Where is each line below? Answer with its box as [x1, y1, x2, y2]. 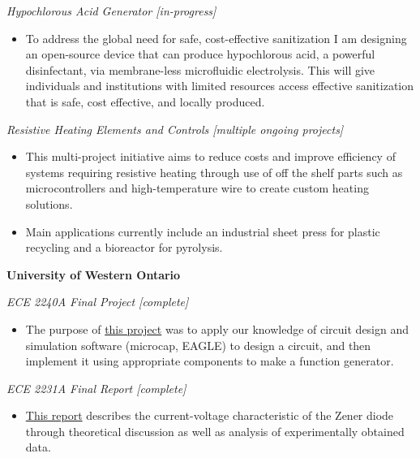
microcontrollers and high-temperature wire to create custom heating [25, 179, 369, 197]
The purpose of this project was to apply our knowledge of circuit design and [25, 320, 409, 337]
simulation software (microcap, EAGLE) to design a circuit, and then [25, 336, 371, 353]
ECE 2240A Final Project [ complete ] [6, 293, 189, 310]
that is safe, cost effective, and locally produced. [25, 93, 265, 110]
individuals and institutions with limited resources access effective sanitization [25, 77, 414, 94]
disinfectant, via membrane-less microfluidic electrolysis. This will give [25, 61, 375, 78]
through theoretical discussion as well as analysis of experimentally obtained [25, 422, 405, 439]
